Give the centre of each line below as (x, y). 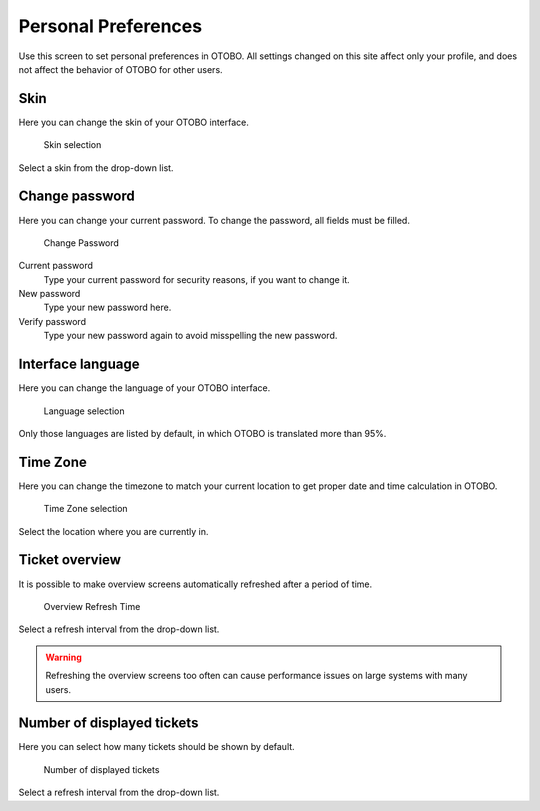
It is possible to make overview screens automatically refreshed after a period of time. (195, 584)
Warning (63, 657)
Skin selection (72, 145)
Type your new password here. (107, 307)
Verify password (52, 321)
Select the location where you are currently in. (113, 531)
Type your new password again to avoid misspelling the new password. (190, 336)
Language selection (84, 411)
